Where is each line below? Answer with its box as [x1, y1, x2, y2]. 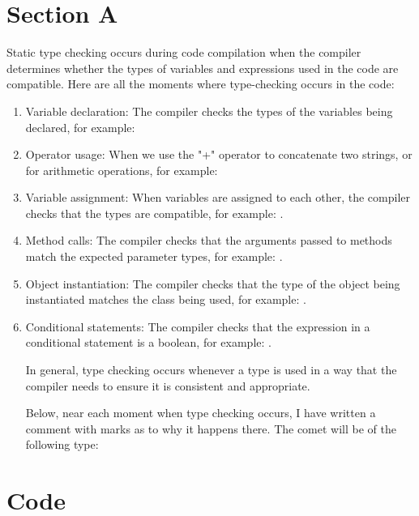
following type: [25, 436, 99, 453]
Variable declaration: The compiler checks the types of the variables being [25, 102, 393, 119]
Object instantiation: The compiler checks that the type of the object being [25, 275, 400, 292]
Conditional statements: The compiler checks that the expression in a [25, 318, 370, 335]
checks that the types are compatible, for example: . [25, 204, 284, 221]
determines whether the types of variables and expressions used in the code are [6, 59, 399, 76]
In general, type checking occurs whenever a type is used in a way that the [25, 361, 397, 378]
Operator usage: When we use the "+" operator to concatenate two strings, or [25, 146, 413, 163]
